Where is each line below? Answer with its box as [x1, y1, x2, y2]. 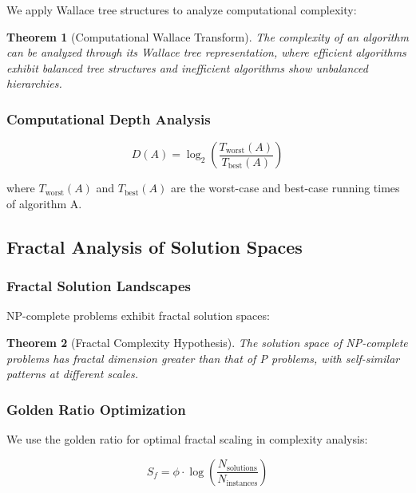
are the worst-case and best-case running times [170, 179, 400, 196]
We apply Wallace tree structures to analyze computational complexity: [6, 2, 357, 18]
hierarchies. [6, 75, 62, 92]
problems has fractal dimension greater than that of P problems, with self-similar [6, 349, 400, 366]
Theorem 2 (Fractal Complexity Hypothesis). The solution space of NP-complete [6, 333, 408, 350]
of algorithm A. [6, 195, 82, 211]
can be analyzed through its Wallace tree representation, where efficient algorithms [6, 44, 406, 61]
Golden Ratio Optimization [6, 399, 186, 419]
